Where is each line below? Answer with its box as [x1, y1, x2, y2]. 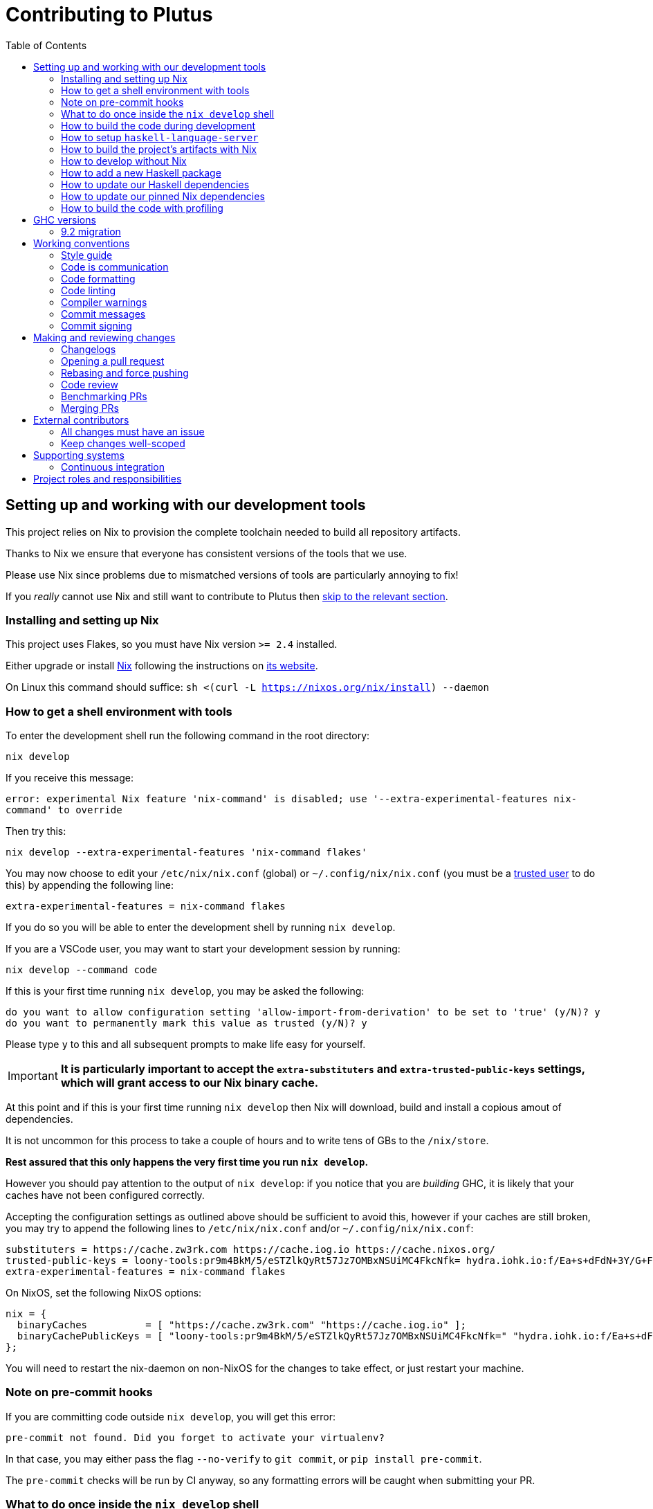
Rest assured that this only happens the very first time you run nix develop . [6, 1156, 369, 1168]
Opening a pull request [61, 354, 165, 367]
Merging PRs [61, 401, 119, 414]
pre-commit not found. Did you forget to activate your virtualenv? [6, 1431, 385, 1443]
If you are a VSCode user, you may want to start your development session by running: [6, 943, 401, 955]
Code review [61, 378, 118, 390]
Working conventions [33, 237, 130, 249]
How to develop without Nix [61, 154, 187, 167]
